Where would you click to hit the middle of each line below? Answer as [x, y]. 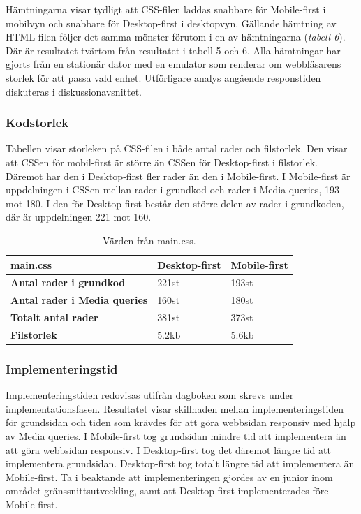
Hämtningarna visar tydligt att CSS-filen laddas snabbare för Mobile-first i [166, 9]
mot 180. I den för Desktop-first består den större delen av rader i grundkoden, [175, 203]
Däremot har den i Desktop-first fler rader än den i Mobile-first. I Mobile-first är [178, 176]
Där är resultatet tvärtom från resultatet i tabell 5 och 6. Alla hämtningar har [173, 50]
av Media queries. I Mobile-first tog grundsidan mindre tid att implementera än [176, 436]
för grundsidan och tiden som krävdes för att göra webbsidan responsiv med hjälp [181, 422]
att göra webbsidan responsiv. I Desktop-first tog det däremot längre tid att [168, 449]
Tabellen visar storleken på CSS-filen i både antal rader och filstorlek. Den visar [177, 148]
